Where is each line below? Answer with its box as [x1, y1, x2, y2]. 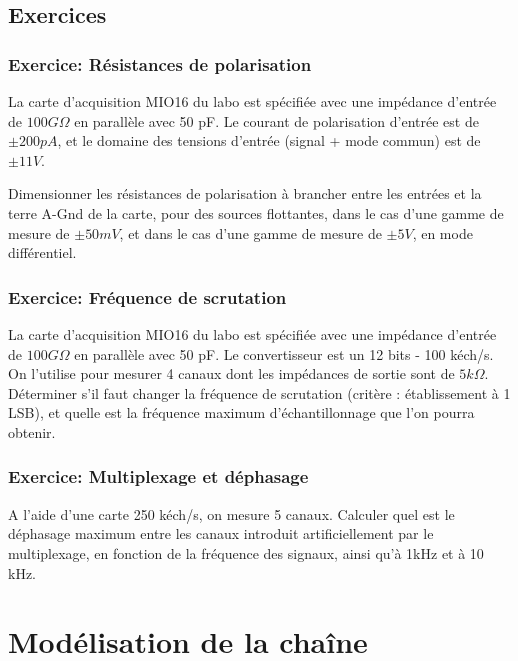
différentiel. [8, 242, 77, 263]
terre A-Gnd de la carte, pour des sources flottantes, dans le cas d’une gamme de [8, 202, 504, 223]
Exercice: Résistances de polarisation [8, 51, 312, 76]
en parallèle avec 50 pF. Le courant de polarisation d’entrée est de [74, 110, 479, 131]
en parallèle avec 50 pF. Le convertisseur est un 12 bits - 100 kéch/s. [74, 343, 494, 364]
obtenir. [8, 421, 56, 442]
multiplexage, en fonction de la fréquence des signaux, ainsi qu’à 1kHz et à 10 [8, 542, 484, 563]
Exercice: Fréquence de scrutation [8, 284, 287, 309]
